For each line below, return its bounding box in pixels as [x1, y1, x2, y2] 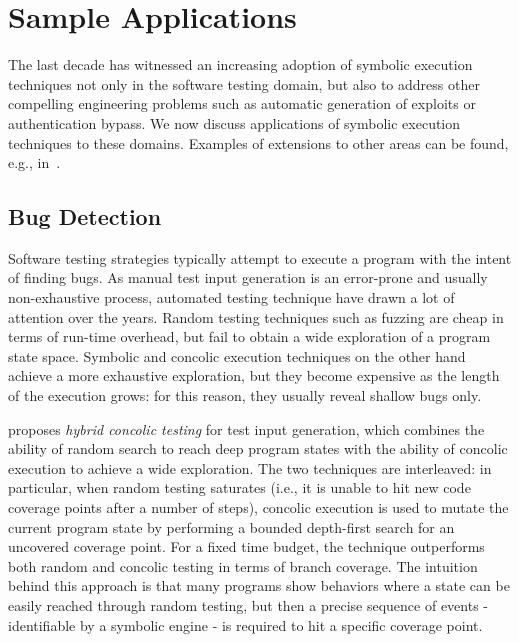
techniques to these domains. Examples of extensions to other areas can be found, [8, 132, 509, 153]
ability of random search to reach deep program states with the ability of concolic [8, 438, 508, 459]
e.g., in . [8, 152, 61, 173]
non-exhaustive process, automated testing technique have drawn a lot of [8, 287, 455, 308]
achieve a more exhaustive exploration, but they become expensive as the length [8, 365, 500, 386]
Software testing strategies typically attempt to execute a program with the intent [8, 247, 512, 268]
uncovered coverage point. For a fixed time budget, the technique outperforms [8, 536, 485, 557]
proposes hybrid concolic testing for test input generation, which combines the [8, 418, 485, 439]
